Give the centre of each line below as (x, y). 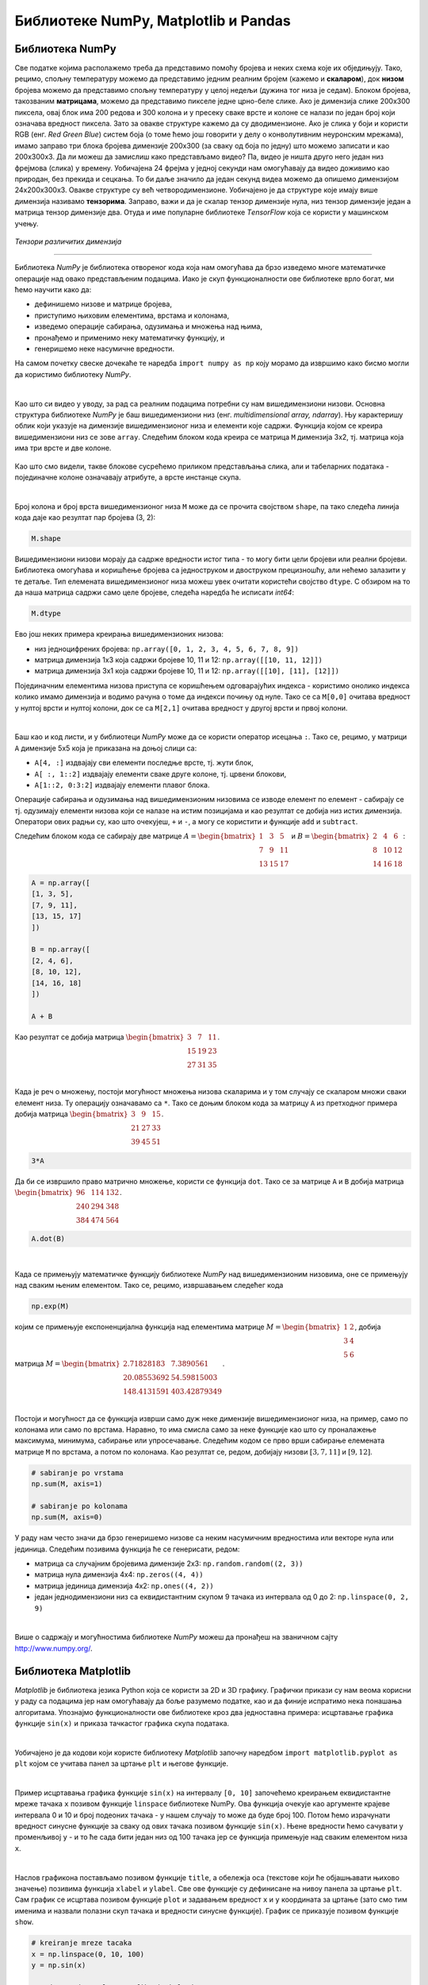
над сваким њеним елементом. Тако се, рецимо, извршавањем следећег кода (149, 1285)
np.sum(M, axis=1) (67, 1484)
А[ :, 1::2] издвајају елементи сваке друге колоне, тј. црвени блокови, (160, 773)
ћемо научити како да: (53, 290)
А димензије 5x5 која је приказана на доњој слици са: (106, 748)
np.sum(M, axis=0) (67, 1517)
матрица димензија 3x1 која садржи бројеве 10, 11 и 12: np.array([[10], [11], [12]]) (187, 671)
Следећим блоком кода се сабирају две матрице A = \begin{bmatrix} (136, 836)
